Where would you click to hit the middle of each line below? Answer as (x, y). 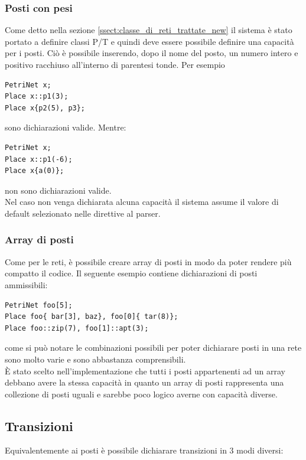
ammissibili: (26, 284)
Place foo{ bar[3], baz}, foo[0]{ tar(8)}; (92, 317)
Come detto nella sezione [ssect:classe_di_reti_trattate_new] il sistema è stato (149, 30)
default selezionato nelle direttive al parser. (83, 213)
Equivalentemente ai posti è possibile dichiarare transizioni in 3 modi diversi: (144, 450)
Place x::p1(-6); (39, 159)
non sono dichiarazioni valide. (58, 190)
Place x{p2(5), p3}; (45, 108)
